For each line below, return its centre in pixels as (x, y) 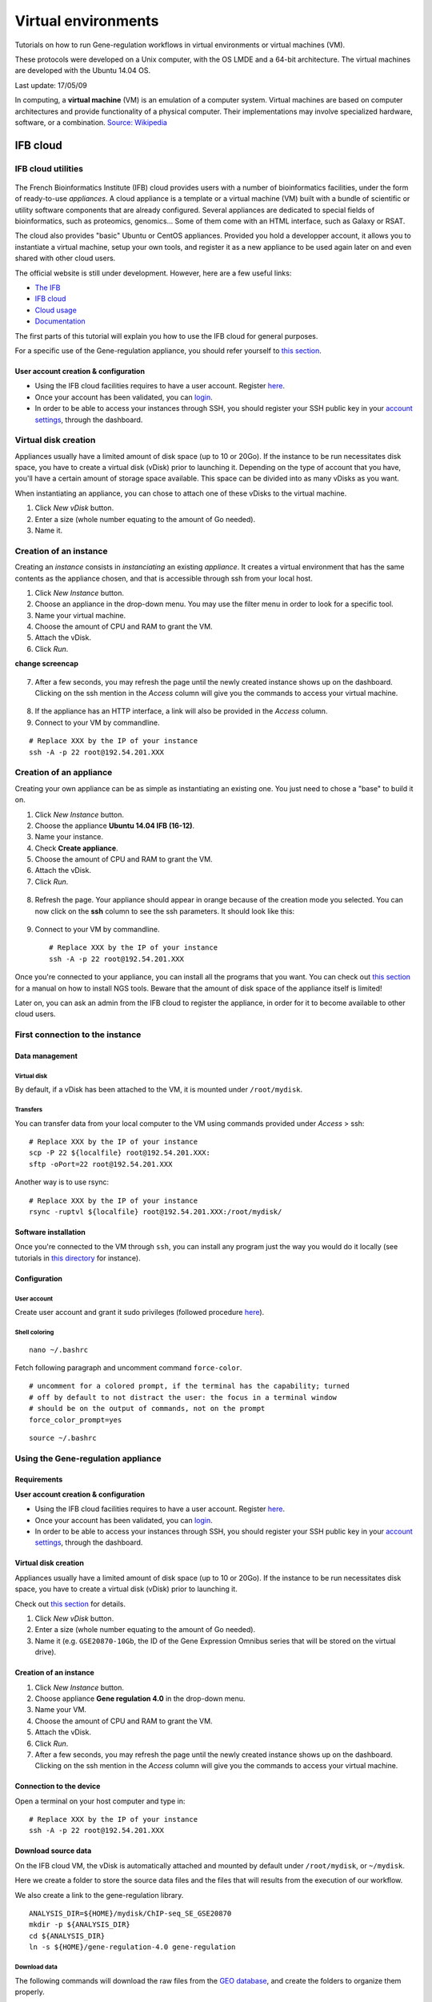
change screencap (47, 664)
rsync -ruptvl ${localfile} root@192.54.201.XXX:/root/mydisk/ (156, 1212)
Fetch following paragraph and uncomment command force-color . (128, 1367)
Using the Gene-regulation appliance (88, 1458)
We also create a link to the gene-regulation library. (99, 1895)
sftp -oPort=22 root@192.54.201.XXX (101, 1164)
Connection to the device (58, 1787)
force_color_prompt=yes (76, 1420)
